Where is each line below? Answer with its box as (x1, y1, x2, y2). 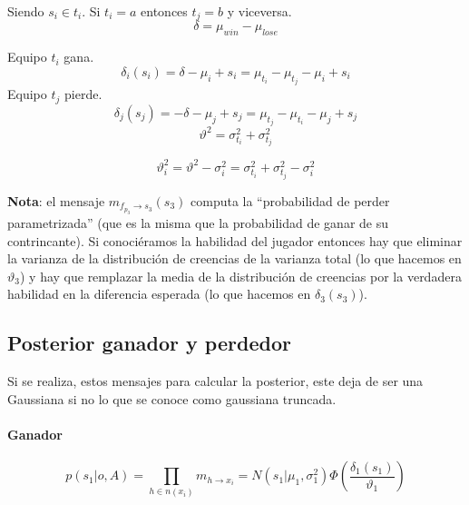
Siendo (7, 2, 44, 20)
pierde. (64, 84, 103, 104)
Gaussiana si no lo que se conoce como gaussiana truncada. (7, 389, 337, 408)
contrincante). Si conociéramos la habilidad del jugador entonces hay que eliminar (7, 231, 463, 250)
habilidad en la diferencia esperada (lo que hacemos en (7, 284, 311, 303)
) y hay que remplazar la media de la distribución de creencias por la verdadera (19, 266, 462, 285)
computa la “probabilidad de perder (191, 191, 390, 210)
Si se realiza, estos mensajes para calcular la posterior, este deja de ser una (7, 371, 424, 391)
